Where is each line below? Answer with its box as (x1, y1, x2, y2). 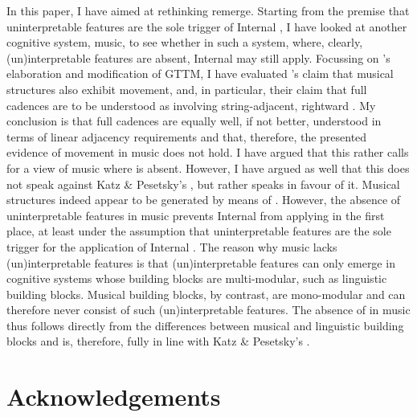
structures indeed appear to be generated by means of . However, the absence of (6, 191, 401, 208)
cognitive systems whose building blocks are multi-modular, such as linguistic (6, 270, 387, 287)
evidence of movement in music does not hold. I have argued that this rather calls (6, 144, 409, 161)
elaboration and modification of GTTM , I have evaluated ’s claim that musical (6, 65, 394, 82)
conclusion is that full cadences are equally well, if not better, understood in (6, 112, 382, 129)
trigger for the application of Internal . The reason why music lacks (6, 238, 337, 255)
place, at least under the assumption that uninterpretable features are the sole (6, 223, 391, 239)
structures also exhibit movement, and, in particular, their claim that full (6, 80, 367, 97)
